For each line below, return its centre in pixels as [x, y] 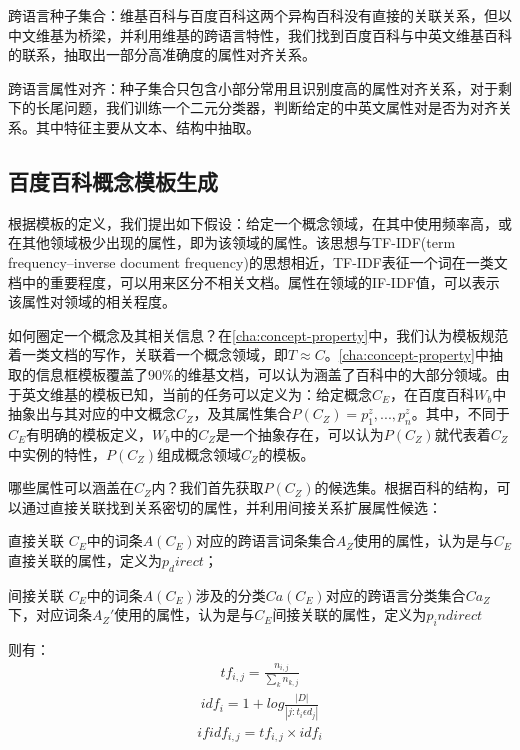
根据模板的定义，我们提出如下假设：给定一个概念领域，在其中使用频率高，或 [260, 222]
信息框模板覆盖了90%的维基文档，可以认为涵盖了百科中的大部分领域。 [265, 373]
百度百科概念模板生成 [113, 180]
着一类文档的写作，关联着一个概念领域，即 [148, 354]
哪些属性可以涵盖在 [71, 487]
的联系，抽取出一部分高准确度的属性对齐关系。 [162, 54]
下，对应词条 [50, 614]
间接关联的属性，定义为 [349, 614]
